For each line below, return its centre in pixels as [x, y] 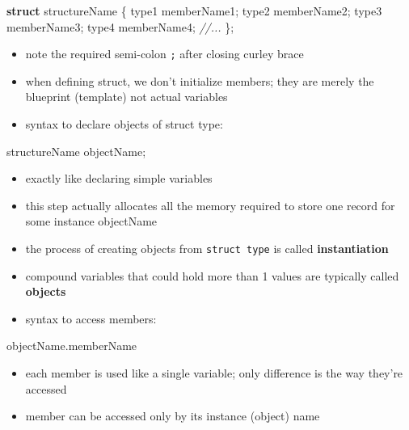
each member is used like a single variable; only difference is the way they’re [214, 373]
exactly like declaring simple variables [119, 178]
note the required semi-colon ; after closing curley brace [164, 54]
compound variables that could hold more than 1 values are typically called [212, 275]
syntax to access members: [91, 318]
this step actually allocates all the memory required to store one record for [210, 205]
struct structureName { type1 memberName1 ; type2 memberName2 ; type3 [194, 11]
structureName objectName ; [76, 151]
